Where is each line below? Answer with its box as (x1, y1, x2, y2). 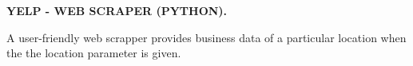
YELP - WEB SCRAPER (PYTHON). (6, 2, 228, 18)
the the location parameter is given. (6, 45, 181, 61)
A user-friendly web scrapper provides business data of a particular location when (6, 29, 407, 45)
